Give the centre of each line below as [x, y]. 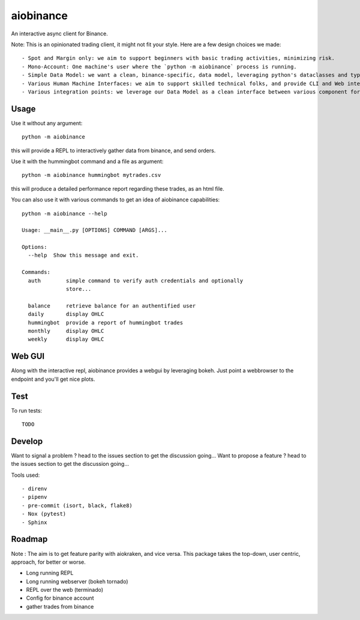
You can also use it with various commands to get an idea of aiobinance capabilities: [115, 200]
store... [79, 289]
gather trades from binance [60, 606]
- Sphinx [34, 522]
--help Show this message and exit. [83, 255]
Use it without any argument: [47, 123]
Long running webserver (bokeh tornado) [77, 581]
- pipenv [34, 497]
